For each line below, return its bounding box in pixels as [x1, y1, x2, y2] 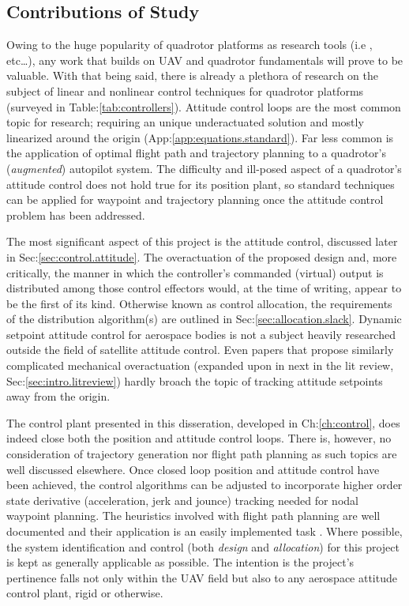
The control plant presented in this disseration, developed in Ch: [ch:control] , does [6, 414, 400, 431]
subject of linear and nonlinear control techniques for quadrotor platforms [6, 82, 364, 99]
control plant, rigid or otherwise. [6, 585, 163, 601]
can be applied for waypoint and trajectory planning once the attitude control [6, 191, 384, 208]
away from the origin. [6, 388, 111, 405]
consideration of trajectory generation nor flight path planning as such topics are [6, 446, 397, 462]
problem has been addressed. [6, 206, 145, 223]
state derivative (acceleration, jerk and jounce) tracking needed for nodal [6, 491, 358, 508]
